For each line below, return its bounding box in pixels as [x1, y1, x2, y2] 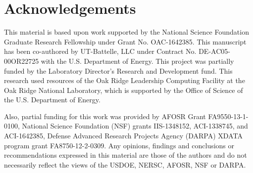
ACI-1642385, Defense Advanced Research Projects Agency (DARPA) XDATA [4, 130, 243, 141]
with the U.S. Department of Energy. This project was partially [41, 55, 234, 66]
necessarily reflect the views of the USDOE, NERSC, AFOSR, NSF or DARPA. [4, 159, 246, 170]
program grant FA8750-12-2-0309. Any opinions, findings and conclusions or [4, 140, 235, 150]
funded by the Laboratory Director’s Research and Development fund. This [4, 65, 233, 76]
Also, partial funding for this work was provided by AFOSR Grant [4, 111, 206, 121]
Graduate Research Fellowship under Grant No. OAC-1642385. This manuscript [4, 36, 247, 46]
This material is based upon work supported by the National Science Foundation [4, 27, 249, 37]
